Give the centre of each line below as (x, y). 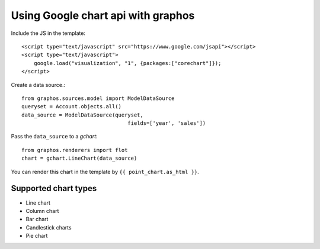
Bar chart (37, 219)
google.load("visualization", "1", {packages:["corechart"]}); (127, 63)
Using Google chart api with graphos (103, 15)
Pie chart (37, 236)
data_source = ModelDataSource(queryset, (82, 115)
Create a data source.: (38, 85)
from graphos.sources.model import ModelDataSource (98, 98)
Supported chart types (54, 188)
